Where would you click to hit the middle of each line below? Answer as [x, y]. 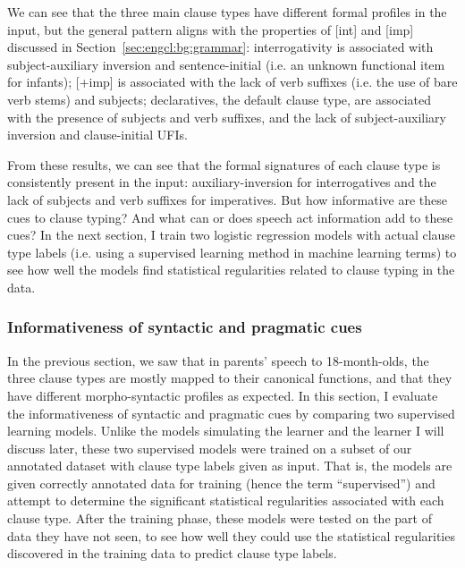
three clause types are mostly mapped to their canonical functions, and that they [230, 378]
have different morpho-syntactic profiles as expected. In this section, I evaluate [223, 395]
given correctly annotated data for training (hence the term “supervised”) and [221, 483]
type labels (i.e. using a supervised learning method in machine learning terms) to [232, 252]
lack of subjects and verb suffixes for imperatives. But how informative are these [227, 199]
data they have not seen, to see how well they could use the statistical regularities [231, 535]
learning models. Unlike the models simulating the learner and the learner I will [226, 431]
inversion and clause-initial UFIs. [97, 135]
